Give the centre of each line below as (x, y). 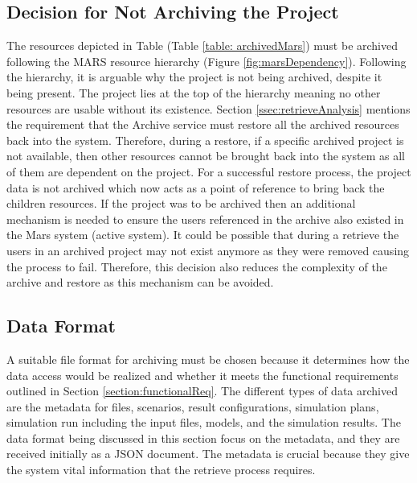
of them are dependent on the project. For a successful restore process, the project (209, 171)
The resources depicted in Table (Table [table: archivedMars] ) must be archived (202, 45)
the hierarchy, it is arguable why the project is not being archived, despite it (194, 77)
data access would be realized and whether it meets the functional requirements (202, 375)
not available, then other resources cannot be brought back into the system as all (206, 156)
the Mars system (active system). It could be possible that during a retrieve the (203, 235)
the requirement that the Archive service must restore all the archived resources (203, 124)
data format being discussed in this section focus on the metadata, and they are (203, 438)
